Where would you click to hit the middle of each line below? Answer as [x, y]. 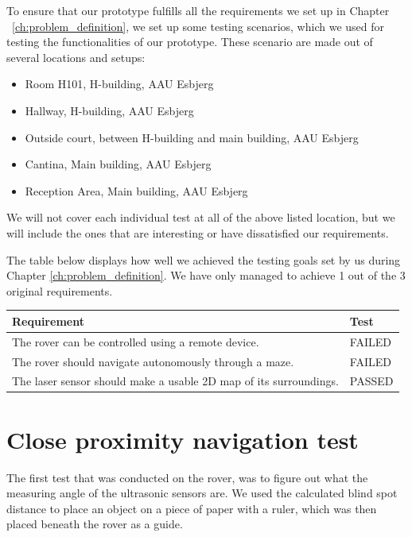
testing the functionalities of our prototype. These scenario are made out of [190, 42]
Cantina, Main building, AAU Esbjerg [118, 164]
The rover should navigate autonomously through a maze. [153, 361]
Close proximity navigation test [183, 439]
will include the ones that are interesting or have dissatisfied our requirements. [198, 232]
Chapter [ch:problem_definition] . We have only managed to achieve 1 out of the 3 [206, 275]
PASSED [371, 381]
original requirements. [60, 290]
